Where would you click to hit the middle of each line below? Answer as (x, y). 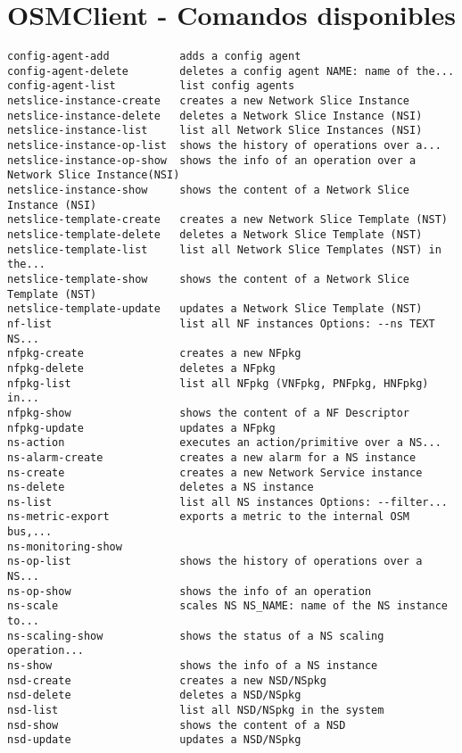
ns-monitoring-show (65, 546)
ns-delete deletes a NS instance (161, 488)
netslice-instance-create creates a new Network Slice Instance (209, 101)
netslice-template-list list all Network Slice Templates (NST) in (224, 249)
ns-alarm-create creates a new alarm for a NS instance (212, 457)
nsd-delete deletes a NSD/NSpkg (154, 695)
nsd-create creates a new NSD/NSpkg (167, 680)
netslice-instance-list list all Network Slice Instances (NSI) (215, 131)
